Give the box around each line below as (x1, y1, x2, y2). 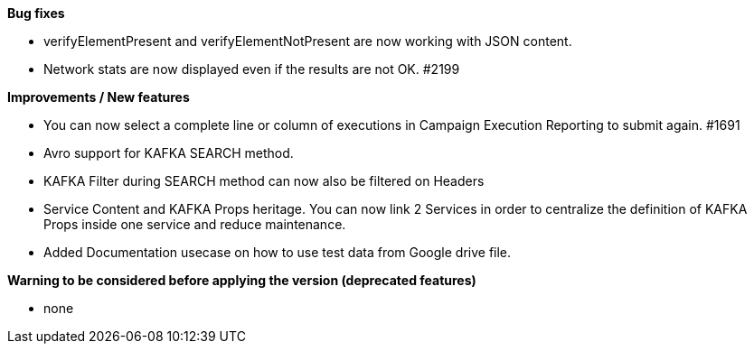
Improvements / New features (7, 89, 190, 105)
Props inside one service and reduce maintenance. (43, 217, 346, 232)
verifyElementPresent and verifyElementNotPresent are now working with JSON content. (43, 33, 572, 49)
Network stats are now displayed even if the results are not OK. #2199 (43, 61, 460, 77)
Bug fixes (7, 5, 65, 21)
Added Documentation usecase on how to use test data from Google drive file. (43, 245, 512, 260)
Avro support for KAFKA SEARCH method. (43, 145, 294, 161)
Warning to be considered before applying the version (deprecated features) (7, 272, 476, 288)
